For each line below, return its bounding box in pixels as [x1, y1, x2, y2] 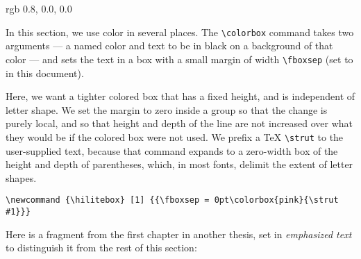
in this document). [6, 65, 84, 80]
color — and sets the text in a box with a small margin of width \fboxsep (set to [6, 51, 353, 66]
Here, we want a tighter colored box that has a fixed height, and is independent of [6, 89, 355, 103]
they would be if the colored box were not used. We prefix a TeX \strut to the [6, 129, 344, 144]
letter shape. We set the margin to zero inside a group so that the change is [6, 102, 328, 117]
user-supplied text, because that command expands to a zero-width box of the [6, 143, 338, 158]
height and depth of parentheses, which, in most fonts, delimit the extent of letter [6, 157, 353, 172]
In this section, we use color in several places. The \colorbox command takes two [6, 24, 354, 39]
